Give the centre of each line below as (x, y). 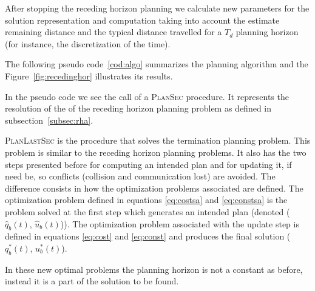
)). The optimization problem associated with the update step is (180, 223)
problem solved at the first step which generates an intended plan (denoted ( (147, 211)
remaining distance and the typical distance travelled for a (113, 32)
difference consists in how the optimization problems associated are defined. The (154, 188)
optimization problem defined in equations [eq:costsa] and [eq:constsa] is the (146, 200)
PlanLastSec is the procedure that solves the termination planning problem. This (158, 140)
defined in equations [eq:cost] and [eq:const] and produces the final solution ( (148, 236)
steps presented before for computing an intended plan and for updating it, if (148, 164)
